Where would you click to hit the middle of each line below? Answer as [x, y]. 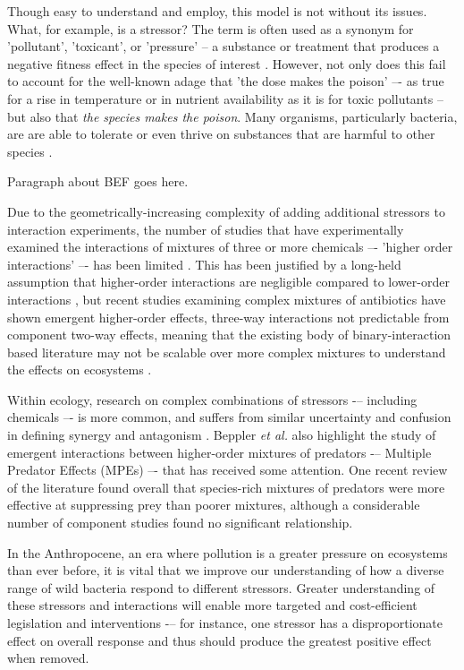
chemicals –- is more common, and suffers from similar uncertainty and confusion [229, 417]
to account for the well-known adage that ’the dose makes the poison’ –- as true [226, 81]
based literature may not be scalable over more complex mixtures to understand [227, 352]
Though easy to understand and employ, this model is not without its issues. [217, 11]
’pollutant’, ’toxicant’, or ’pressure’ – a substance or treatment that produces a [224, 46]
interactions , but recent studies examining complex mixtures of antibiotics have [227, 299]
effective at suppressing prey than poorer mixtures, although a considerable [214, 505]
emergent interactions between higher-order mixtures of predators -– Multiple [219, 452]
